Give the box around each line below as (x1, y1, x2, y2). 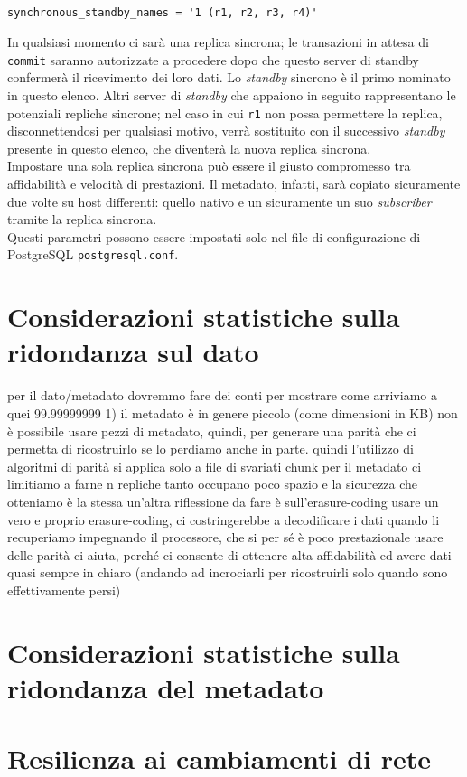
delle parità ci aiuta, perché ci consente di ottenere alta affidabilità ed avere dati (7, 545, 452, 564)
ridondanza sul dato (7, 333, 259, 370)
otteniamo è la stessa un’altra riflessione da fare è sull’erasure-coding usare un (7, 491, 439, 510)
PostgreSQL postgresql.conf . (7, 245, 179, 264)
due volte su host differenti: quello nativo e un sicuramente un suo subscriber (7, 192, 432, 211)
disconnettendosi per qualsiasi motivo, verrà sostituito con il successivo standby (7, 121, 445, 140)
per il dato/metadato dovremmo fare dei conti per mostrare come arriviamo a (7, 386, 437, 405)
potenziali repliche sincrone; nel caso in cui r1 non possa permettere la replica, (7, 103, 443, 122)
